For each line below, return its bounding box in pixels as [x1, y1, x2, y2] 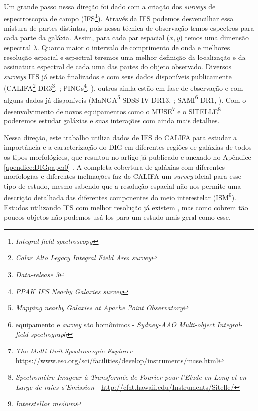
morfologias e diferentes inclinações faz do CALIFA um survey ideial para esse [4, 171, 241, 181]
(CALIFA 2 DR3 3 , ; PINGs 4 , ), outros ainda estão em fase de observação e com [4, 81, 243, 93]
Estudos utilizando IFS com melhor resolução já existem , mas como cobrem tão [4, 202, 248, 212]
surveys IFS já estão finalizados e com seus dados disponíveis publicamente [4, 71, 232, 81]
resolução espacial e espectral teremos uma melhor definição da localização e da [4, 52, 246, 62]
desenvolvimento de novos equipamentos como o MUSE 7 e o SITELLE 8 [4, 104, 221, 116]
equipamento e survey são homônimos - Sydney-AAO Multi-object [15, 319, 215, 329]
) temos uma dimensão [180, 32, 249, 43]
